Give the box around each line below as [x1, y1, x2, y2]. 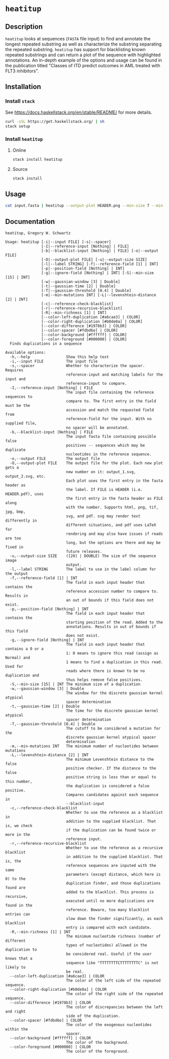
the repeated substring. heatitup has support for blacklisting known [5, 47, 146, 52]
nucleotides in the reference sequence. [66, 451, 152, 456]
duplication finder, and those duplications [66, 881, 161, 886]
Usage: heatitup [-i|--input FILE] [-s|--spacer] [5, 239, 112, 244]
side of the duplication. [66, 1013, 121, 1019]
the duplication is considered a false [66, 783, 150, 789]
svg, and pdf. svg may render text [66, 514, 141, 519]
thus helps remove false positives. [66, 677, 143, 682]
